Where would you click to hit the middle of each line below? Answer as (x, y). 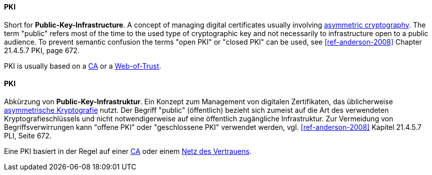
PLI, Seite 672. (28, 135)
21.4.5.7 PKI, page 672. (42, 50)
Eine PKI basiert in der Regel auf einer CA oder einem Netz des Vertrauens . (128, 151)
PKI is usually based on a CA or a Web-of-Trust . (83, 66)
